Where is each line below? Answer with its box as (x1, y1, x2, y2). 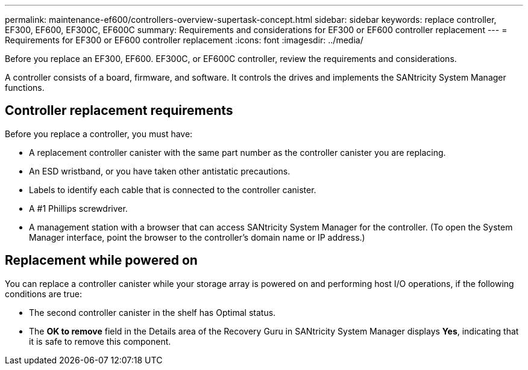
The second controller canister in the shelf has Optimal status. (29, 307, 276, 318)
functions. (5, 82, 45, 93)
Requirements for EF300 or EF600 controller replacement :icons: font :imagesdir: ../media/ (5, 35, 363, 45)
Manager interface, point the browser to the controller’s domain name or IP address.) (29, 232, 365, 242)
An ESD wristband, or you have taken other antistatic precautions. (29, 165, 291, 176)
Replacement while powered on (5, 253, 198, 268)
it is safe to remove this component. (29, 336, 171, 347)
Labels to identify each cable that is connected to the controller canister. (29, 184, 316, 195)
